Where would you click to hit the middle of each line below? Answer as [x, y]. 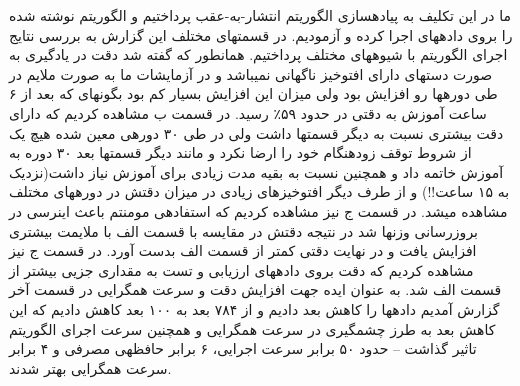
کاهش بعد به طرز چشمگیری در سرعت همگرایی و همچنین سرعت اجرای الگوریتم [252, 328]
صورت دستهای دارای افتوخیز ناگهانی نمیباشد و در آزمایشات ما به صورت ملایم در [251, 73]
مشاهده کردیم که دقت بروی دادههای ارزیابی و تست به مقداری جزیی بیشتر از [241, 269]
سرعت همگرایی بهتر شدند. [90, 367]
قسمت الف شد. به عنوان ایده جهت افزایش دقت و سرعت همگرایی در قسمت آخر [255, 289]
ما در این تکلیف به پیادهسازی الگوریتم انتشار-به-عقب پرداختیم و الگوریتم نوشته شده [260, 15]
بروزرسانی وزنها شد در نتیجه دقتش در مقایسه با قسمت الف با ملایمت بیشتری [244, 230]
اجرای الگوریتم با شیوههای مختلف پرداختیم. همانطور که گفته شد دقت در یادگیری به [258, 54]
